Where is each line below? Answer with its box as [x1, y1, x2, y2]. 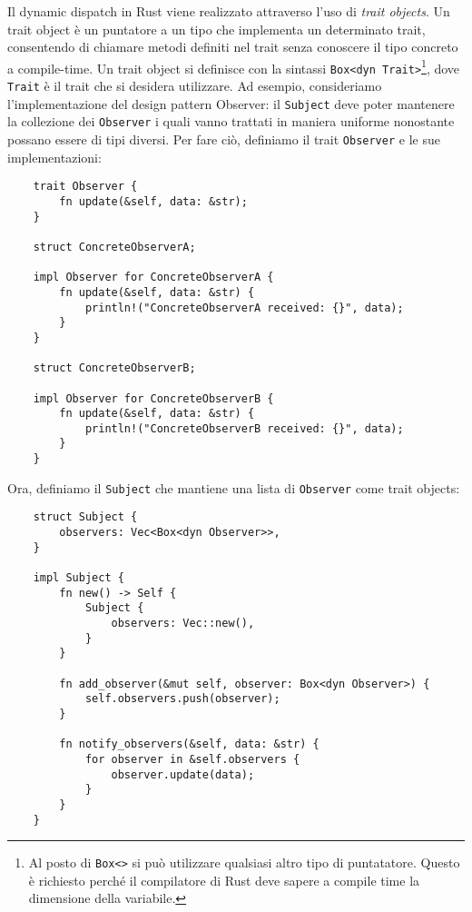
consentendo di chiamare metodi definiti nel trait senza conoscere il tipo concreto [7, 37, 458, 56]
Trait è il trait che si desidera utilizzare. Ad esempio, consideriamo [7, 76, 382, 95]
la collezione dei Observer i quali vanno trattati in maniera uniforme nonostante [7, 112, 455, 131]
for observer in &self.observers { [84, 752, 300, 766]
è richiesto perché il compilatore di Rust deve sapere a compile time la [28, 870, 420, 889]
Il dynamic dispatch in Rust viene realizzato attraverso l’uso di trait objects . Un [7, 2, 450, 20]
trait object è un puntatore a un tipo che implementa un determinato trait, [7, 19, 426, 38]
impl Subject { [33, 571, 124, 585]
